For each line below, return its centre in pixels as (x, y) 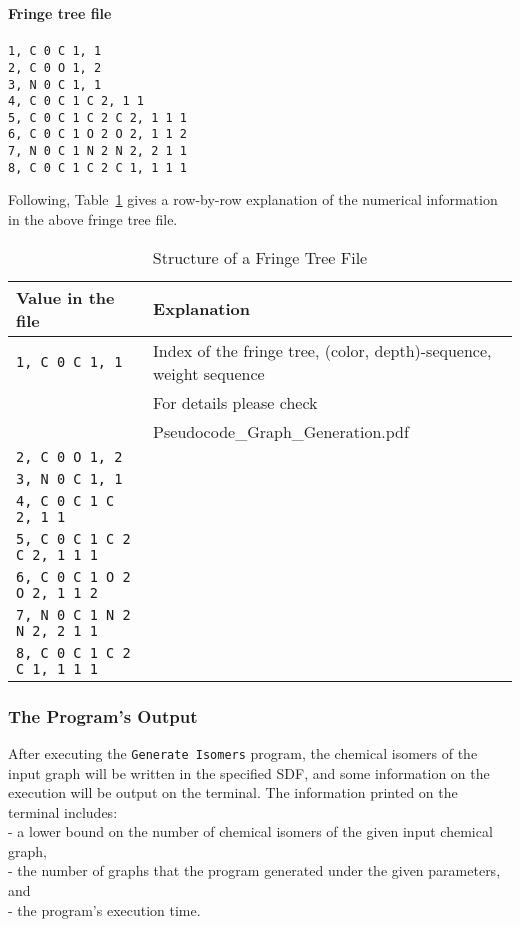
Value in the (65, 297)
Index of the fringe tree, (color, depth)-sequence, (322, 350)
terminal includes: (63, 811)
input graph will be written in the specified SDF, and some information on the (249, 772)
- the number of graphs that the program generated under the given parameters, (254, 870)
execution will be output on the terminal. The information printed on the (233, 792)
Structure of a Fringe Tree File (260, 257)
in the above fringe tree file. (93, 219)
